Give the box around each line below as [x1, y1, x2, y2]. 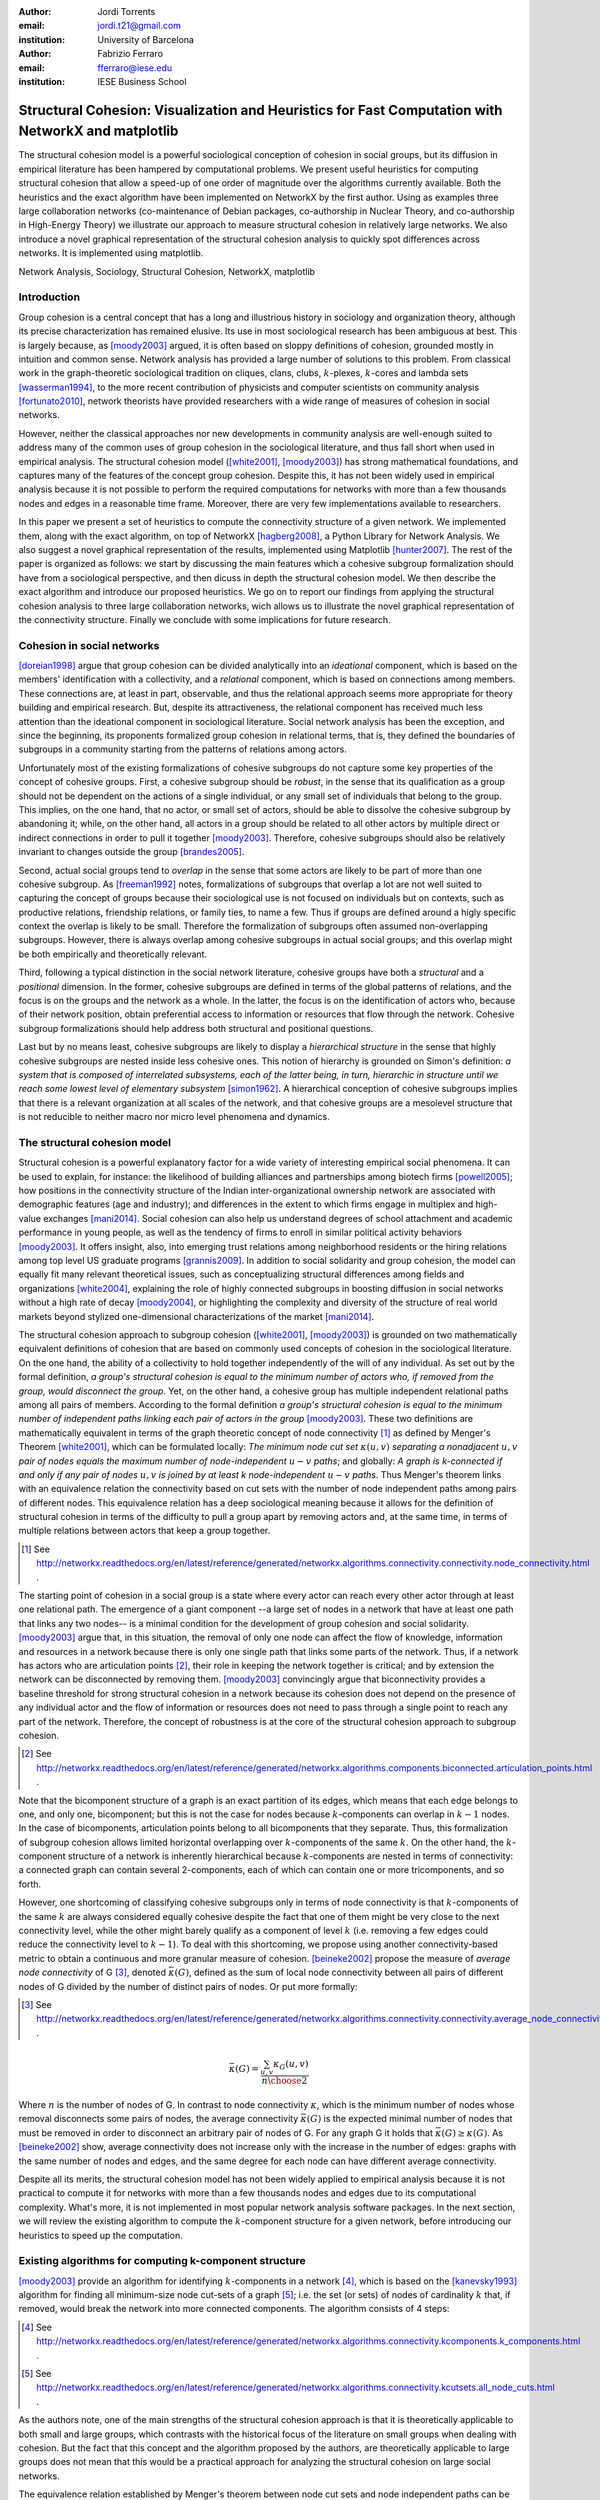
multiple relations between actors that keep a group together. [18, 1525, 271, 1537]
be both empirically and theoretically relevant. [18, 948, 208, 960]
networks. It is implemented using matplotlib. [18, 247, 204, 259]
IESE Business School [97, 75, 187, 87]
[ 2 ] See [21, 1748, 52, 1760]
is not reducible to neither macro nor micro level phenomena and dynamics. [18, 1111, 330, 1123]
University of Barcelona [97, 33, 195, 45]
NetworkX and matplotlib [18, 123, 179, 140]
